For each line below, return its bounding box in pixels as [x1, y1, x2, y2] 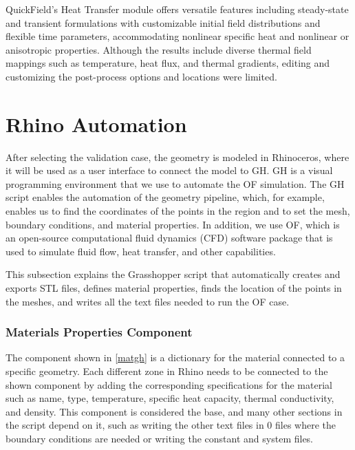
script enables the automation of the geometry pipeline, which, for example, [6, 190, 325, 204]
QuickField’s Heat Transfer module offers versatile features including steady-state [6, 2, 349, 16]
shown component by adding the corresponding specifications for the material [6, 377, 332, 392]
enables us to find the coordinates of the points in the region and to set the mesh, [6, 204, 350, 218]
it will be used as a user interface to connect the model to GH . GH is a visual [6, 163, 333, 178]
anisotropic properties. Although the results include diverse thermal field [6, 42, 312, 56]
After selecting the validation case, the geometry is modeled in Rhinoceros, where [6, 149, 349, 164]
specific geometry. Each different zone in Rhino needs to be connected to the [6, 364, 328, 378]
